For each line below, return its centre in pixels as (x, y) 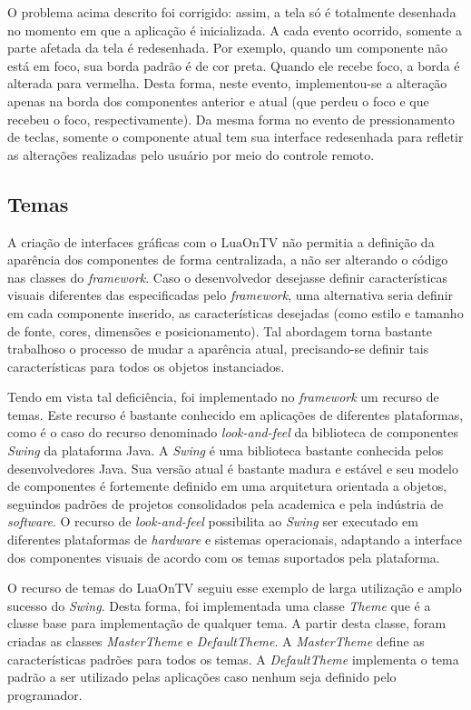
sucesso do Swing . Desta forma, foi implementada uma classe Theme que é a (219, 605)
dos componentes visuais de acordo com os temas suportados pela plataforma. (224, 557)
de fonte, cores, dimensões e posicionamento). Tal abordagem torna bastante (220, 330)
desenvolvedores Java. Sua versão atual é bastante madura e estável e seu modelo (233, 468)
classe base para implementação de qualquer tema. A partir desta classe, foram (227, 623)
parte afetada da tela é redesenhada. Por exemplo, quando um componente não (227, 48)
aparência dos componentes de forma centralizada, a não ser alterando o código (228, 260)
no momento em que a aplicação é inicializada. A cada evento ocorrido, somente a (235, 30)
